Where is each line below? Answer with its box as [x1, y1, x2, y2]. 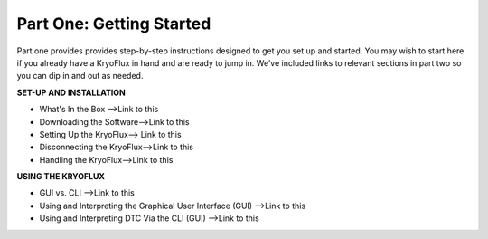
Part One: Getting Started [16, 14, 211, 33]
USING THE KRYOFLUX [16, 171, 106, 182]
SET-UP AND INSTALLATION [16, 87, 127, 98]
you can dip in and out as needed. [16, 71, 144, 81]
